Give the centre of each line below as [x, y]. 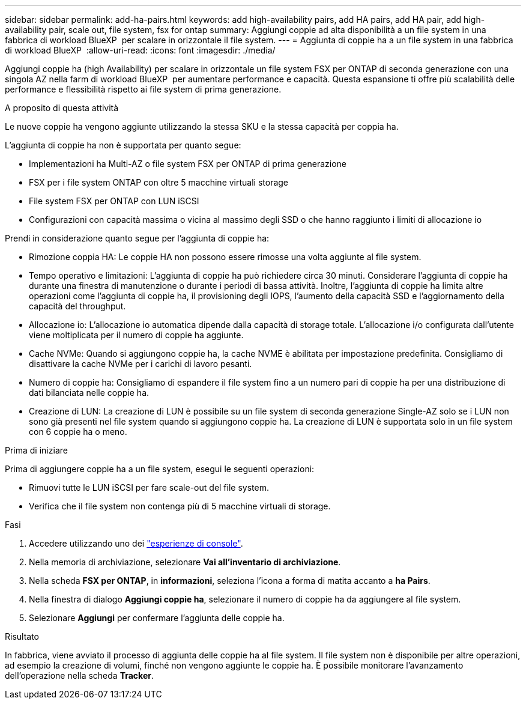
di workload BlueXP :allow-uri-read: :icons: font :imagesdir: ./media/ [140, 50]
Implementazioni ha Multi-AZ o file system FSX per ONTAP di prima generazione [188, 164]
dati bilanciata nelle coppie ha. [89, 393]
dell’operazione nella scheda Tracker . [79, 675]
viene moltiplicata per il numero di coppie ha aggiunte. [136, 335]
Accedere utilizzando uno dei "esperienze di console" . [136, 543]
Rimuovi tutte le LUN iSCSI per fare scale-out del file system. [149, 487]
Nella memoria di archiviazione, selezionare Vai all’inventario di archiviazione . [185, 562]
